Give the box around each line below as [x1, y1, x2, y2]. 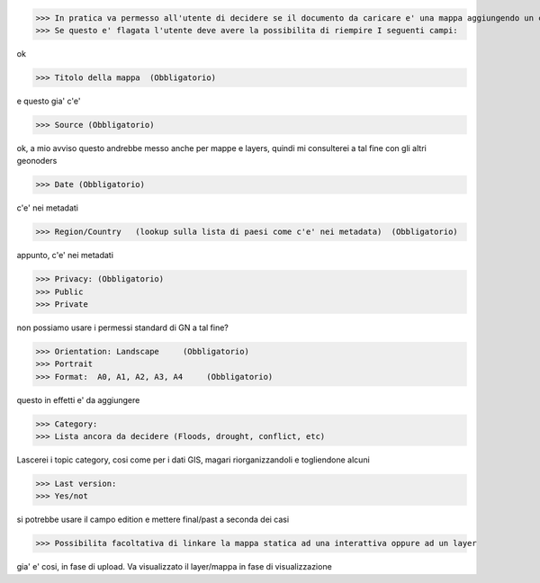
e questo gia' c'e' [16, 95, 81, 106]
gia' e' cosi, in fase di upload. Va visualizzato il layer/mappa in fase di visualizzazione [16, 561, 332, 572]
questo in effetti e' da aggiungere [16, 394, 140, 405]
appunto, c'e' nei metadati [16, 250, 114, 261]
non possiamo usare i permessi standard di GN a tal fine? [16, 322, 229, 333]
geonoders [16, 156, 58, 166]
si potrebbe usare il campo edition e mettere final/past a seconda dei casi [16, 514, 290, 525]
